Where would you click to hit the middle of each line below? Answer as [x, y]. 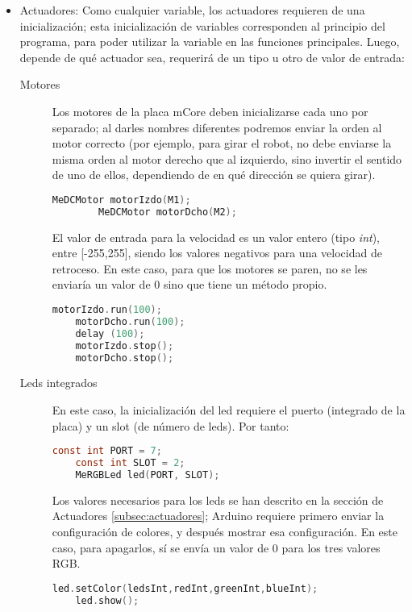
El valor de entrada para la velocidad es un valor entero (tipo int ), [216, 237]
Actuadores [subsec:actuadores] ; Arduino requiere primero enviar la [218, 516]
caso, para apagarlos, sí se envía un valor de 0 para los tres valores [216, 547]
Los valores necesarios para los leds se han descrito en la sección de [218, 500]
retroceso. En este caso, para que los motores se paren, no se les [210, 268]
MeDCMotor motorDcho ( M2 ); [168, 212]
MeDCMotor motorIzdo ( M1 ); [121, 200]
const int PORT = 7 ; [107, 451]
